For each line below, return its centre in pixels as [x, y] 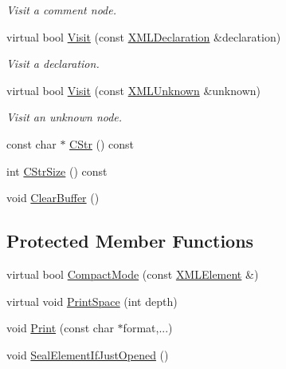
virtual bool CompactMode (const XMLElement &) [133, 274]
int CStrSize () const [57, 171]
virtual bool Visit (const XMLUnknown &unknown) [133, 90]
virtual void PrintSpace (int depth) [92, 301]
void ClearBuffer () [53, 198]
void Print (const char [60, 328]
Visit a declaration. [53, 63]
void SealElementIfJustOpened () [88, 354]
